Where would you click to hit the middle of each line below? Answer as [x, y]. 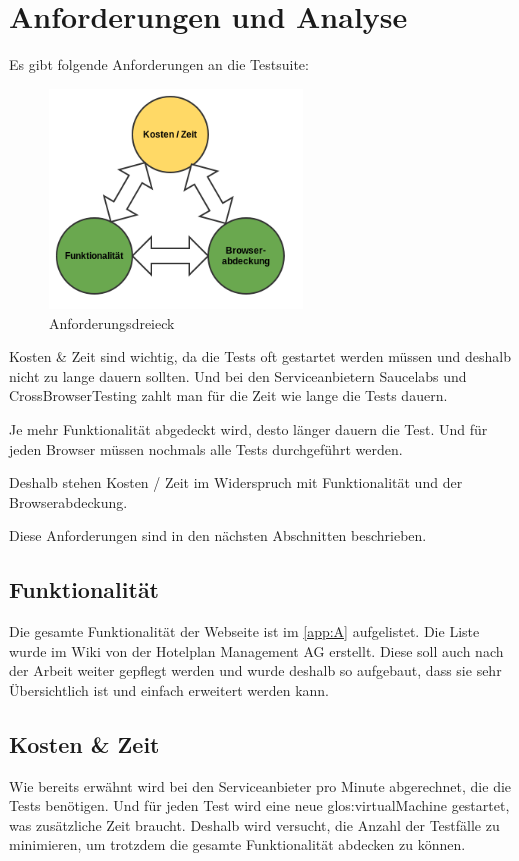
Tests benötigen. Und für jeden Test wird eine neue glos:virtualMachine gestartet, [259, 805]
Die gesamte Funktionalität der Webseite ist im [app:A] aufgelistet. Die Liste [244, 631]
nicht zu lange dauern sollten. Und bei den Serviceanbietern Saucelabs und [238, 375]
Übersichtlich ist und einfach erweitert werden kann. [169, 689]
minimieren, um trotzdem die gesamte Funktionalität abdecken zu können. [237, 844]
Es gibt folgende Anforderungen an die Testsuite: [159, 64]
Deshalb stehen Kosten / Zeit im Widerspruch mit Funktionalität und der [236, 482]
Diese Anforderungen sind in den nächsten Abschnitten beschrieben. [218, 535]
